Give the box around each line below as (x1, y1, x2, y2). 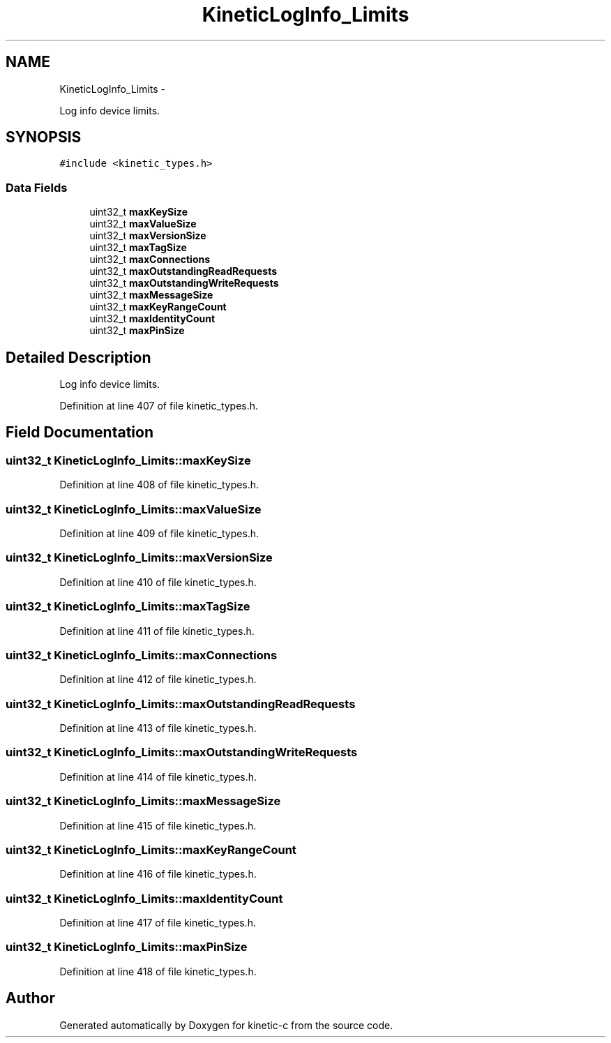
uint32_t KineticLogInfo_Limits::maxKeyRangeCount (6, 842, 296, 857)
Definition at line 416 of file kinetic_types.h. (59, 868, 257, 880)
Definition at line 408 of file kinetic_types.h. (59, 479, 259, 491)
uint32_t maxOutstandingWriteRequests (89, 277, 279, 290)
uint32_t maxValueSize (89, 218, 197, 230)
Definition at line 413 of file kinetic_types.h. (59, 722, 257, 734)
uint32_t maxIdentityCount (89, 313, 216, 325)
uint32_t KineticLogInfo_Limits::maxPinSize (6, 940, 248, 954)
